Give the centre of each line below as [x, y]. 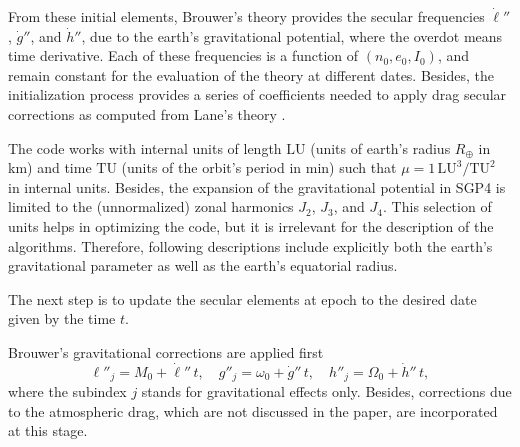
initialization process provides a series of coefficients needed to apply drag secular [257, 94]
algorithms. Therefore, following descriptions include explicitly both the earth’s [250, 245]
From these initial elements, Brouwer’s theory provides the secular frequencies [246, 16]
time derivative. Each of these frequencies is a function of [183, 55]
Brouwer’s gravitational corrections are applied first [166, 351]
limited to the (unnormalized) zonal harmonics [151, 206]
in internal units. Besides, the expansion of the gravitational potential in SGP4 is [257, 186]
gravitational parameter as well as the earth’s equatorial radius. [203, 265]
